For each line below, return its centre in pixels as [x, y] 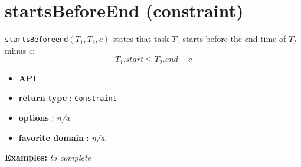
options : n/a [44, 118]
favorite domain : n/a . [63, 137]
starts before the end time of [234, 39]
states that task [141, 39]
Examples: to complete [48, 157]
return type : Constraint [68, 98]
